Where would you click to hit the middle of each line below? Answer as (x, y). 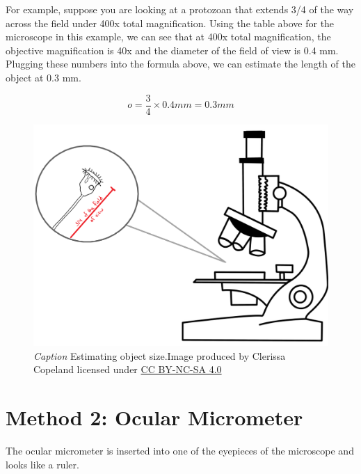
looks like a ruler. (42, 464)
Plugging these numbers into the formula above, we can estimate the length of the (180, 64)
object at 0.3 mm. (43, 77)
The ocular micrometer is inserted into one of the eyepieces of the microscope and (180, 450)
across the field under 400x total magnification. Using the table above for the (170, 23)
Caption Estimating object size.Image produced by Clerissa (160, 355)
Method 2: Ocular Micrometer (154, 417)
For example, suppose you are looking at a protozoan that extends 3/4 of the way (180, 9)
